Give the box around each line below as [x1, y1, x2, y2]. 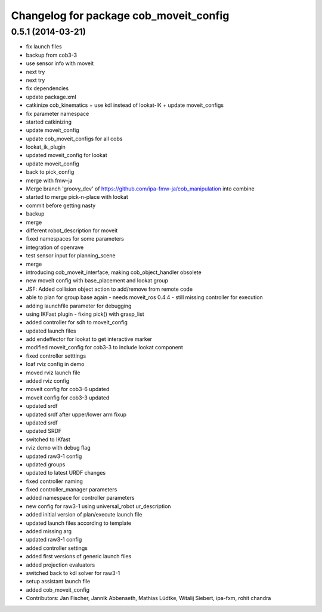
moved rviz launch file [26, 369, 80, 376]
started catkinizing [26, 118, 72, 125]
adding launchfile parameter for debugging [26, 302, 132, 309]
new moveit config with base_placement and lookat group [26, 277, 168, 284]
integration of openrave [26, 244, 84, 251]
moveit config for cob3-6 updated [26, 386, 110, 393]
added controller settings [26, 544, 88, 552]
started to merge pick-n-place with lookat [26, 193, 128, 201]
